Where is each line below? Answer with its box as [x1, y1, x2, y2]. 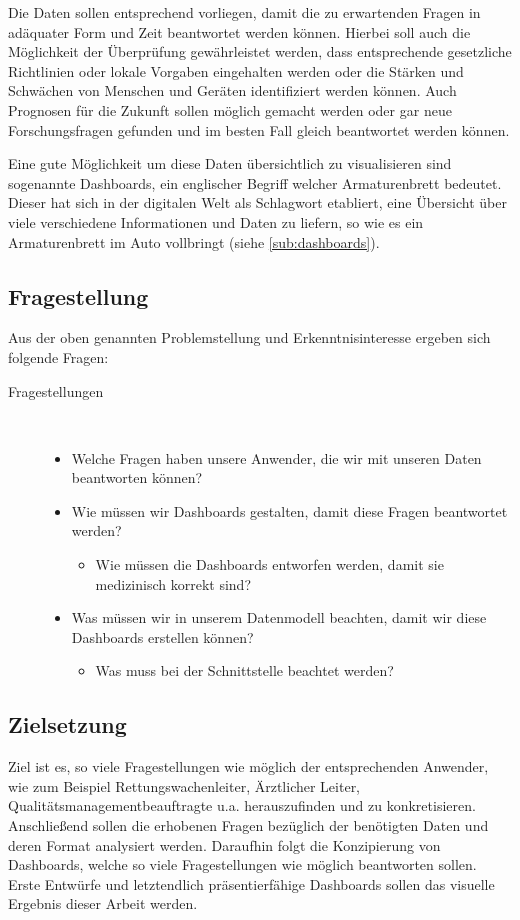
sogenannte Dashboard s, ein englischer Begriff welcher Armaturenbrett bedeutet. [8, 172, 502, 193]
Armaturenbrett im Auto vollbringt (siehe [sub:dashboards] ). [8, 231, 380, 252]
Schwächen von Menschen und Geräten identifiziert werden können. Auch [8, 80, 457, 101]
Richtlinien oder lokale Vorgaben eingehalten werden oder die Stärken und [8, 60, 464, 81]
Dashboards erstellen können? [71, 626, 254, 647]
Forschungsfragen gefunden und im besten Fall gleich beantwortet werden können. [8, 119, 510, 140]
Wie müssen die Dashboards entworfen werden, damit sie [95, 554, 444, 575]
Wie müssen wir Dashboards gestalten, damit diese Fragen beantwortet [71, 500, 508, 521]
